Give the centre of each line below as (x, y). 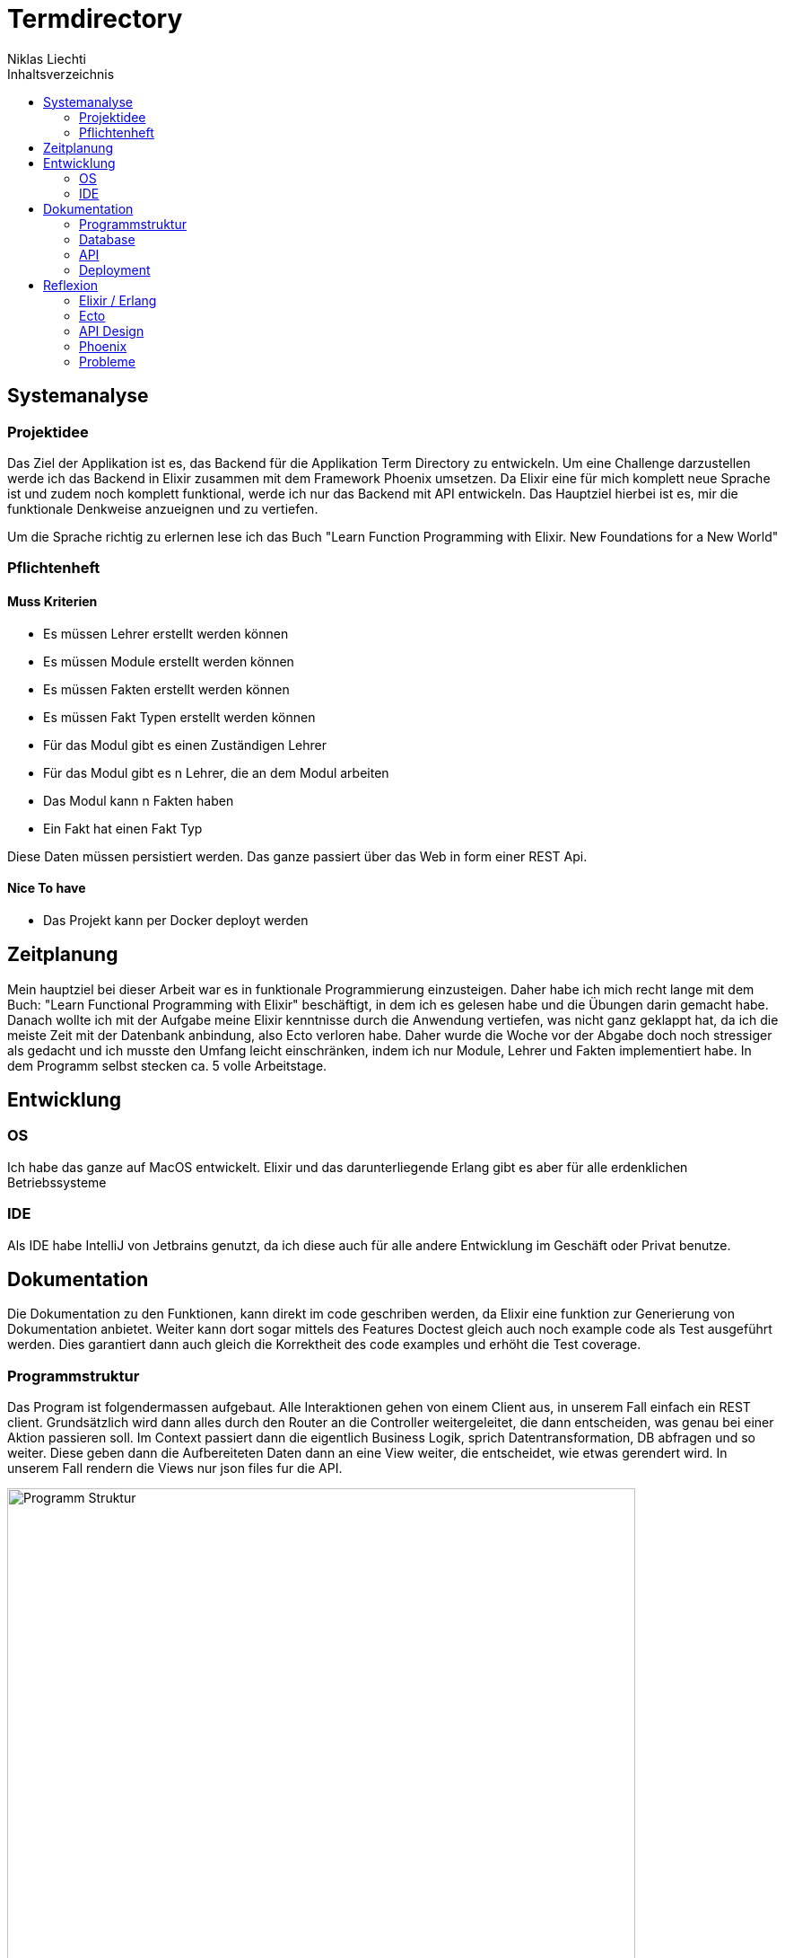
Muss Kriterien (52, 601)
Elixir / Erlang (118, 300)
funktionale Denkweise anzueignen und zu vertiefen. (163, 508)
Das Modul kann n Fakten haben (139, 800)
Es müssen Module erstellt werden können (169, 661)
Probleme (107, 361)
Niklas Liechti (47, 58)
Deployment (115, 269)
